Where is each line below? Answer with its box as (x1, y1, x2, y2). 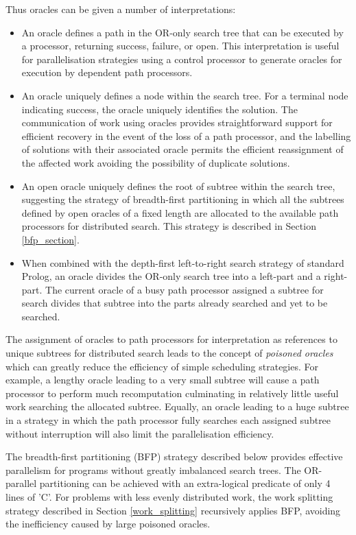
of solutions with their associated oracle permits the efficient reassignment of (21, 142, 344, 156)
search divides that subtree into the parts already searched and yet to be (21, 296, 328, 310)
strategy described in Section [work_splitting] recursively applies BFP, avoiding (5, 503, 341, 517)
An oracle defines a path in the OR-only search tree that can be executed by (21, 25, 344, 39)
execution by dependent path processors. (21, 65, 193, 80)
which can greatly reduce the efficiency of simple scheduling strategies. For (5, 359, 319, 373)
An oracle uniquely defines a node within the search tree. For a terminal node (21, 88, 348, 102)
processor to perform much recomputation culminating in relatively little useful (5, 385, 339, 400)
